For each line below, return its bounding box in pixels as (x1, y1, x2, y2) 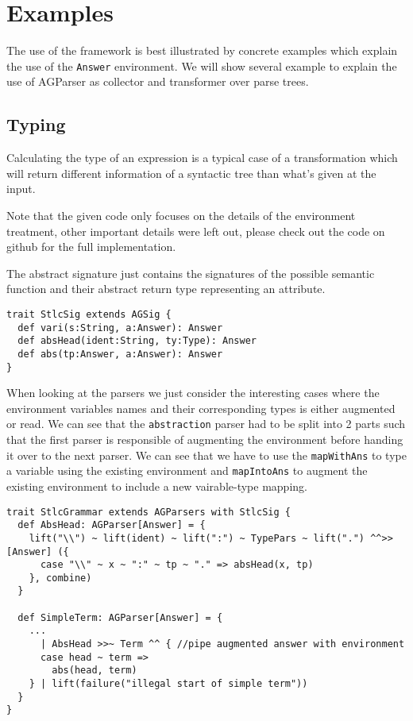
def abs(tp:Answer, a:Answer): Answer (17, 348, 223, 360)
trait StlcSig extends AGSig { (6, 308, 172, 320)
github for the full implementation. (6, 238, 176, 255)
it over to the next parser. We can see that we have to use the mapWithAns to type (6, 446, 407, 463)
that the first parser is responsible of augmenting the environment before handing (6, 431, 403, 448)
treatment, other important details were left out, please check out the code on (6, 222, 385, 239)
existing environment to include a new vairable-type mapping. (6, 477, 307, 494)
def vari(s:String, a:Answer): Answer (17, 322, 223, 334)
